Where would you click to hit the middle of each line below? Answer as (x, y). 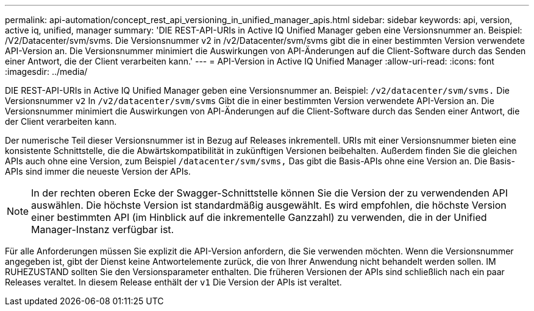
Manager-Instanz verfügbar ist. (103, 229)
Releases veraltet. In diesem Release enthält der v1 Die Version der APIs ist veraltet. (173, 282)
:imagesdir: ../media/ (46, 72)
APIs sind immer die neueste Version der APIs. (98, 171)
